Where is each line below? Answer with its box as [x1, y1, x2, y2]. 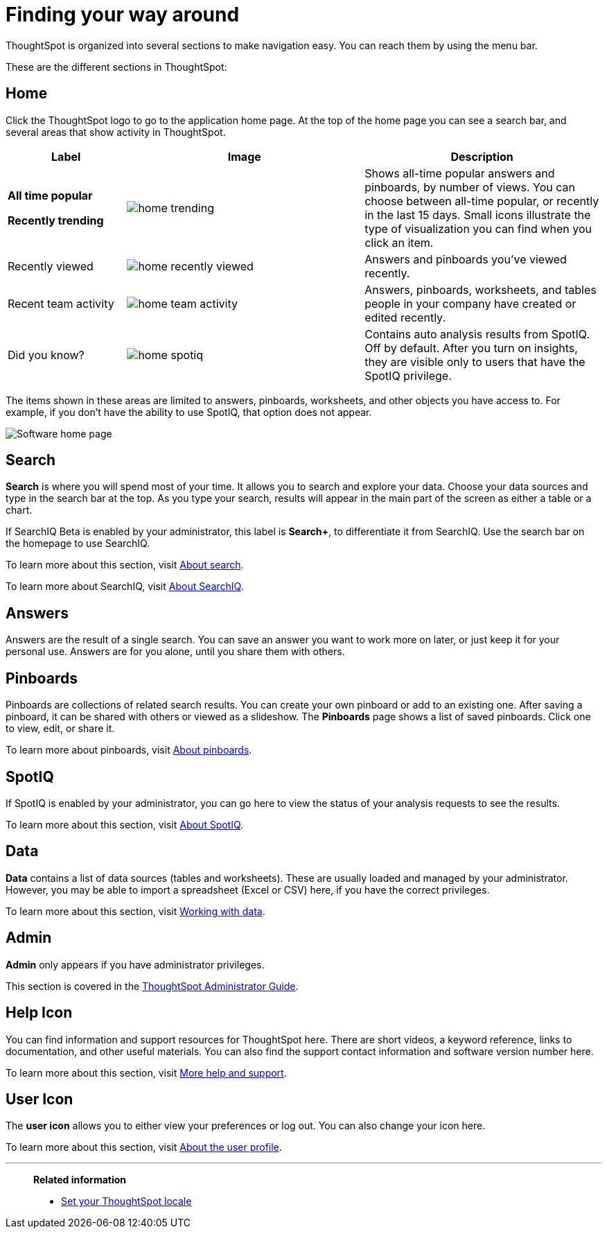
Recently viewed [8, 259, 94, 273]
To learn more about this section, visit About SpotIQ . [6, 818, 244, 831]
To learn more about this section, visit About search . [6, 559, 244, 571]
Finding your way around [6, 3, 240, 26]
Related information [33, 1174, 127, 1186]
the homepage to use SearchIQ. [6, 537, 150, 550]
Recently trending [8, 213, 104, 227]
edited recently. [364, 310, 446, 324]
